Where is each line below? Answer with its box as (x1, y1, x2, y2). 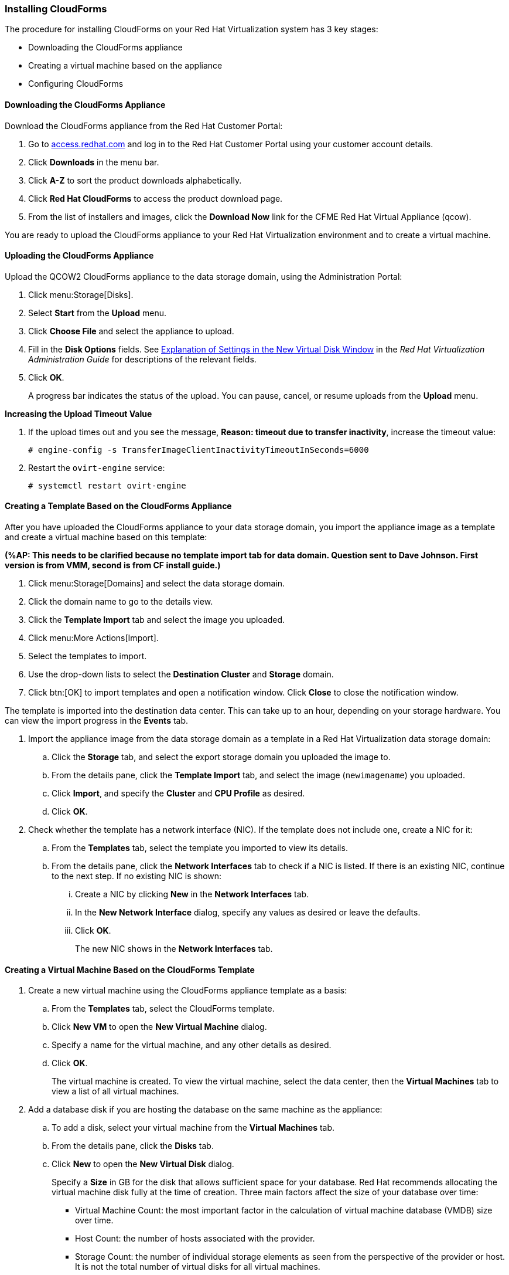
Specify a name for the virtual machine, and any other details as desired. (52, 1040, 332, 1050)
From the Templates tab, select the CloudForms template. (52, 1003, 275, 1014)
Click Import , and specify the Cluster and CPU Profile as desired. (52, 788, 305, 799)
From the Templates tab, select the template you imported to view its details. (52, 843, 348, 853)
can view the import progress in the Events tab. (5, 716, 189, 726)
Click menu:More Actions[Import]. (28, 633, 159, 643)
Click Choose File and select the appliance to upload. (28, 325, 234, 336)
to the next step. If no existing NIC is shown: (52, 871, 222, 881)
